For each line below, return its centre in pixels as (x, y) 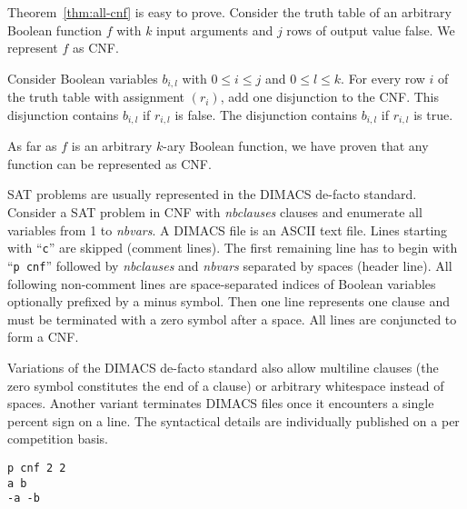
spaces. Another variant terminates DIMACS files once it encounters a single (221, 403)
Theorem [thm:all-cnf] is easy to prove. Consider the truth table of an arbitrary (230, 12)
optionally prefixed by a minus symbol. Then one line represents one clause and (229, 301)
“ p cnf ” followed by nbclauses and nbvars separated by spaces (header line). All (230, 265)
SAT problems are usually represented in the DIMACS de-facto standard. (212, 194)
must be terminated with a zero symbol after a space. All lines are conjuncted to (232, 319)
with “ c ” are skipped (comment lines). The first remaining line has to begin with (233, 248)
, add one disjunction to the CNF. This (329, 97)
